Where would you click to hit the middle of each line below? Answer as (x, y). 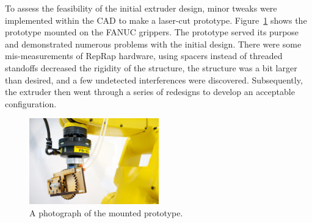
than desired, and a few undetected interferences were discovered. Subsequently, (154, 80)
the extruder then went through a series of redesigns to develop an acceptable (150, 92)
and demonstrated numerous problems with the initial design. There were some (153, 44)
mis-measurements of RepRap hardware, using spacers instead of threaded (144, 56)
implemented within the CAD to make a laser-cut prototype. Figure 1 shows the (156, 20)
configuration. (31, 103)
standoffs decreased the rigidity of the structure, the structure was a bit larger (151, 67)
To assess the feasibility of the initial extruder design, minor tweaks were (141, 8)
